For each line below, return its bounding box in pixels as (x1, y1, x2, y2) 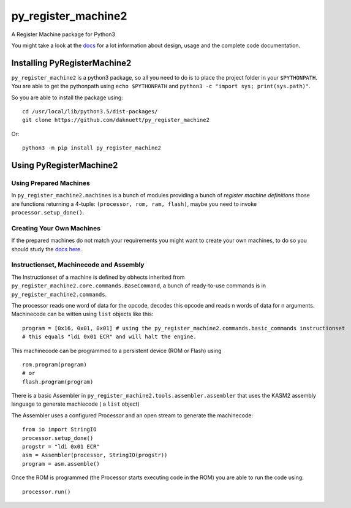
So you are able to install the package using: (11, 94, 124, 101)
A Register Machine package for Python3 (11, 31, 116, 38)
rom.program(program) (22, 361, 87, 368)
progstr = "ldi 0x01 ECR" (22, 443, 100, 450)
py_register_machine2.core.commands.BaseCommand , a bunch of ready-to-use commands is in (11, 282, 266, 289)
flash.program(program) (22, 378, 94, 385)
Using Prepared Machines (11, 178, 90, 187)
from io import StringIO (22, 426, 97, 433)
